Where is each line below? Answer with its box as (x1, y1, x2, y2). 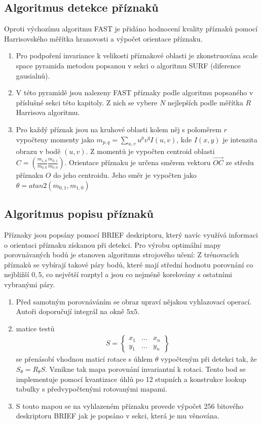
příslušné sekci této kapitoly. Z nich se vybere (16, 97, 158, 107)
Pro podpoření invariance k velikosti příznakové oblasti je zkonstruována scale (16, 50, 258, 61)
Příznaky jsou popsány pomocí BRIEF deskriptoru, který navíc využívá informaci (4, 229, 258, 240)
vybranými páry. (4, 279, 55, 289)
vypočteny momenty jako (16, 134, 94, 144)
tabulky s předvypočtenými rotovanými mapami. (16, 383, 167, 394)
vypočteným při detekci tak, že (161, 354, 257, 364)
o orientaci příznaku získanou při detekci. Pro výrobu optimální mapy (4, 239, 221, 250)
